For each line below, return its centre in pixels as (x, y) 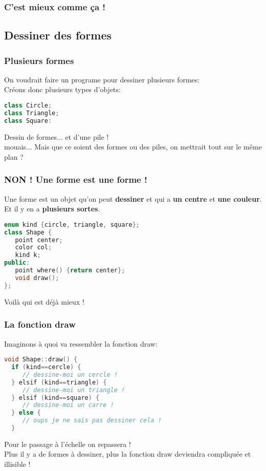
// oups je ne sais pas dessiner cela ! (92, 421)
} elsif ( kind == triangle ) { (59, 382)
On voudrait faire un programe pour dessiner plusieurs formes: (102, 79)
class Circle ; (28, 106)
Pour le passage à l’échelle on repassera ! (68, 444)
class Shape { (28, 232)
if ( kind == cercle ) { (46, 367)
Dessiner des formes (58, 35)
